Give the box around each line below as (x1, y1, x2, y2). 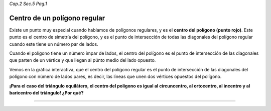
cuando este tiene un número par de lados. (9, 41, 98, 47)
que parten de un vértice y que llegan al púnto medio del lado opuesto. (9, 57, 156, 63)
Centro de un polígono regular (9, 14, 105, 22)
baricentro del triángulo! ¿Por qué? (9, 90, 84, 96)
